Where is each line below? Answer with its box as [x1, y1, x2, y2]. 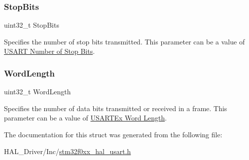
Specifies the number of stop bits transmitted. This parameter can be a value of [4, 36, 245, 46]
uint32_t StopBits [4, 20, 59, 30]
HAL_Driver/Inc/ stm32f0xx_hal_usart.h [4, 146, 131, 156]
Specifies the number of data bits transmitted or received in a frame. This [4, 103, 227, 113]
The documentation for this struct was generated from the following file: [4, 129, 222, 139]
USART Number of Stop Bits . [4, 46, 95, 56]
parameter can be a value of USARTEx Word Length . [4, 113, 167, 123]
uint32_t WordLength [4, 86, 71, 97]
